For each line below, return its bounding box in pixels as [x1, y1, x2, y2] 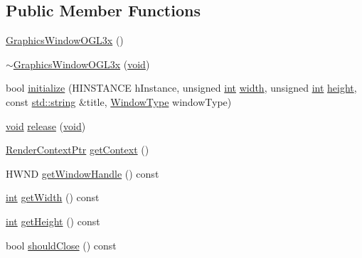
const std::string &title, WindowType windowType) [6, 94, 232, 109]
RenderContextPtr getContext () [6, 142, 149, 157]
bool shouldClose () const [6, 237, 117, 252]
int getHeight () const [6, 213, 100, 228]
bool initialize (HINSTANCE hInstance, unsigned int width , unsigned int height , [6, 80, 357, 95]
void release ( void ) [6, 118, 86, 133]
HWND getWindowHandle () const [6, 166, 159, 181]
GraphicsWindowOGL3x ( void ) [13, 56, 150, 71]
